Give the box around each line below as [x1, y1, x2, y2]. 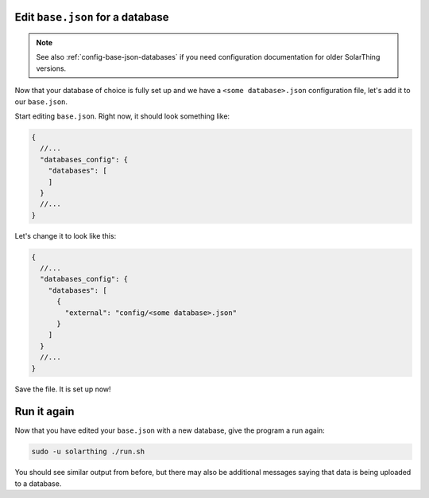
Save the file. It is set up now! [14, 384, 111, 394]
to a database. [14, 478, 62, 488]
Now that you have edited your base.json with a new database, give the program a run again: [14, 426, 325, 435]
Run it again [14, 405, 75, 418]
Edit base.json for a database [14, 10, 169, 24]
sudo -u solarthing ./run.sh [31, 447, 145, 457]
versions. [36, 64, 67, 73]
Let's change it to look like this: [14, 231, 117, 240]
